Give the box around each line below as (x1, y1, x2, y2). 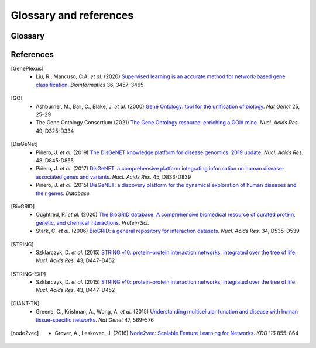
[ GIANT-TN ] (11, 300, 40, 307)
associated (36, 173, 63, 180)
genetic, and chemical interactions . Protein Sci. (36, 219, 149, 226)
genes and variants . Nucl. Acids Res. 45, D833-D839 (63, 173, 191, 180)
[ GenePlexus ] (11, 65, 44, 72)
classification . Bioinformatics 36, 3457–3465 (36, 81, 144, 88)
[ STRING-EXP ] (11, 270, 46, 277)
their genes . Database (36, 190, 90, 197)
